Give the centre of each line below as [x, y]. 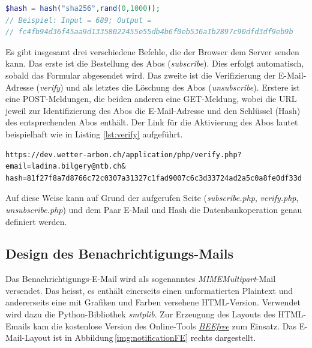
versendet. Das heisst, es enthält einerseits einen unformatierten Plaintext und [149, 290]
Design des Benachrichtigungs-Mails [120, 253]
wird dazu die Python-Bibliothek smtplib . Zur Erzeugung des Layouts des [140, 314]
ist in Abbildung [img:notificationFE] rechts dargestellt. [154, 337]
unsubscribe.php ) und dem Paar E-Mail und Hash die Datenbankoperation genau [154, 209]
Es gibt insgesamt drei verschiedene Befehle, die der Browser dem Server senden [152, 51]
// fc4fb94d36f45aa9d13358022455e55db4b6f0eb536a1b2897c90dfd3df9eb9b [149, 32]
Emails [18, 325]
